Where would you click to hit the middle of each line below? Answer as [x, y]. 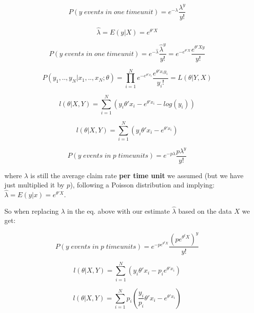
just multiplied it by [34, 185]
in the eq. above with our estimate [118, 211]
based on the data [205, 211]
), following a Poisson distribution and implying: [142, 185]
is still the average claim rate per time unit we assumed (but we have [137, 175]
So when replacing [32, 211]
